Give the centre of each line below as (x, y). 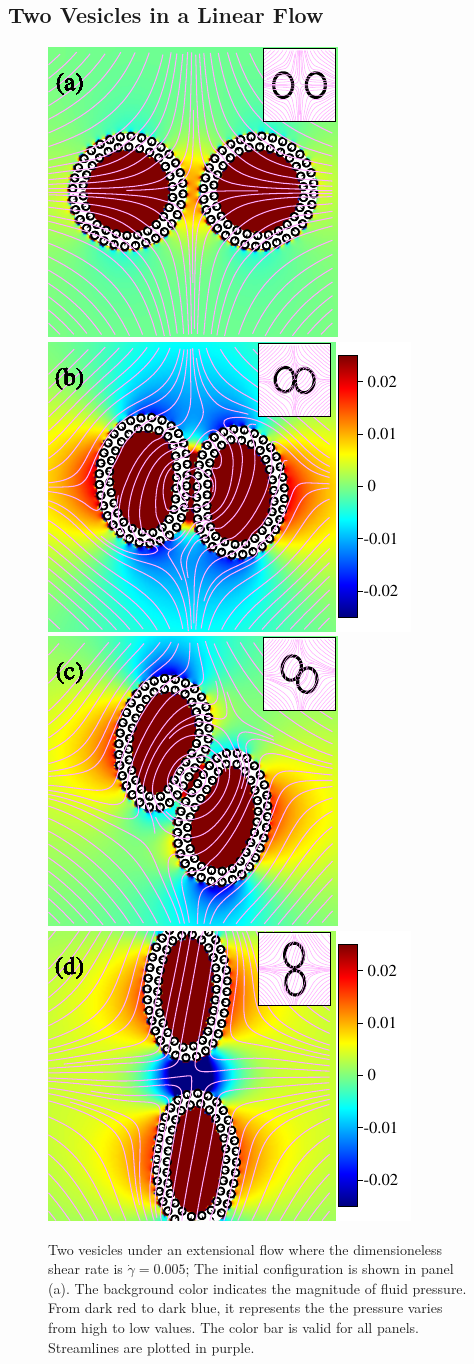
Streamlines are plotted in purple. (151, 1346)
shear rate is (85, 1268)
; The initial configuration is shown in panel (319, 1268)
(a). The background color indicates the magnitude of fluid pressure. (257, 1287)
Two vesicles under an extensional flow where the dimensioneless (245, 1248)
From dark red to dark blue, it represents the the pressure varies (245, 1307)
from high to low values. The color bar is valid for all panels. (233, 1326)
